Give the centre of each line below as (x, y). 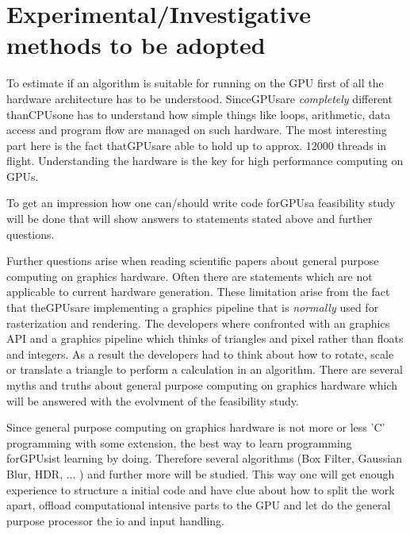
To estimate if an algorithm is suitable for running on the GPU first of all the (195, 83)
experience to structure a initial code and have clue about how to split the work (201, 489)
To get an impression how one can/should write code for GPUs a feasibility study (201, 203)
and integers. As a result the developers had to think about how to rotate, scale (200, 353)
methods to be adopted (136, 45)
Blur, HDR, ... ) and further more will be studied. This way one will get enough (201, 473)
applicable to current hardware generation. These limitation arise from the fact (198, 292)
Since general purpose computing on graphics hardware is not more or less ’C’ (196, 427)
